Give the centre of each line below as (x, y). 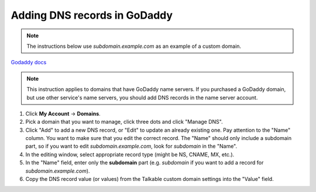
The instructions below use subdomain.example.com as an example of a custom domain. (134, 46)
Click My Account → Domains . (63, 113)
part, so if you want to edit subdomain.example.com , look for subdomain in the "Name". (131, 146)
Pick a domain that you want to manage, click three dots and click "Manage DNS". (124, 122)
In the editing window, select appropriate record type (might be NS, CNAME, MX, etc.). (130, 154)
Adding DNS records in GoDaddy (92, 15)
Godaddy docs (29, 62)
